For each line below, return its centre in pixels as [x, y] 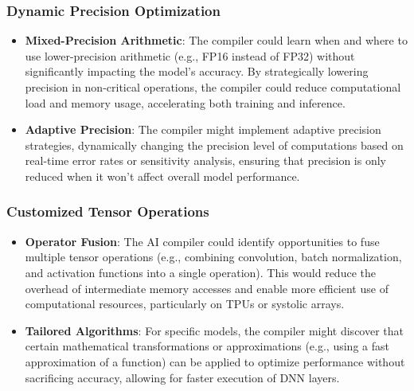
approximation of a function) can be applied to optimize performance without [215, 361]
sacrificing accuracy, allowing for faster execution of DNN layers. [182, 377]
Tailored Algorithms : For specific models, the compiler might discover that [215, 330]
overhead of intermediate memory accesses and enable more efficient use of [207, 288]
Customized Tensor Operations [108, 211]
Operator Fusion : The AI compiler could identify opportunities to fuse [202, 241]
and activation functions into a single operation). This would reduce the [200, 272]
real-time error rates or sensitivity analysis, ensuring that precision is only [206, 160]
